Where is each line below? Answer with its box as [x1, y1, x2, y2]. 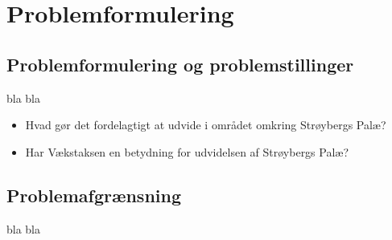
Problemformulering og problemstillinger [6, 51, 354, 76]
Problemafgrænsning [6, 182, 181, 207]
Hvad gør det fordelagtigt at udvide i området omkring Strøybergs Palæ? [25, 116, 386, 133]
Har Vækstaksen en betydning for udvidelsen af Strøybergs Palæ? [25, 143, 349, 160]
